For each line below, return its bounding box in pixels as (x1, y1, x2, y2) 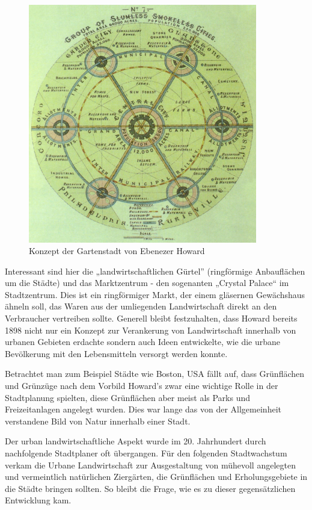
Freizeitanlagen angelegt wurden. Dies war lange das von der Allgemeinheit (5, 403, 281, 415)
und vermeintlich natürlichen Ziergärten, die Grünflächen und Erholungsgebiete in (5, 470, 308, 483)
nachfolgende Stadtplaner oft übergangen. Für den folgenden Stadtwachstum (5, 447, 287, 459)
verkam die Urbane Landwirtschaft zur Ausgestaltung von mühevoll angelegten (5, 458, 296, 471)
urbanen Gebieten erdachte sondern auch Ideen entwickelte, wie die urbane (5, 335, 281, 348)
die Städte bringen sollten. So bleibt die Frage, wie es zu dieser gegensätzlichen (5, 482, 296, 494)
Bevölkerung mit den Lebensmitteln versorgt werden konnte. (5, 347, 228, 359)
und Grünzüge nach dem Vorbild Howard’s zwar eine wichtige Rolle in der (5, 379, 278, 392)
